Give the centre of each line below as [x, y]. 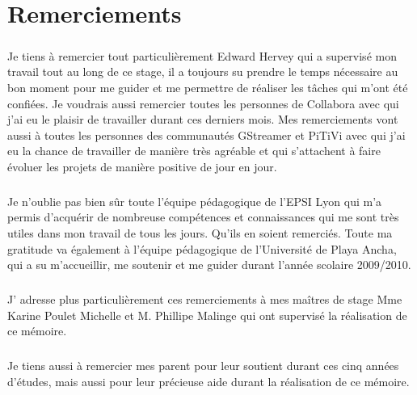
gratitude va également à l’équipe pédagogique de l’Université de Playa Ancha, [202, 248]
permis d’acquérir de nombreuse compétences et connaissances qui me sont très [203, 217]
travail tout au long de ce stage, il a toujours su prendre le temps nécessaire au [203, 71]
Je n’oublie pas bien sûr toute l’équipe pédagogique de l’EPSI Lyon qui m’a [195, 201]
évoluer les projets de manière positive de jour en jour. [142, 166]
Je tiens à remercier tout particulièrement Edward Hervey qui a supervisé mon [202, 55]
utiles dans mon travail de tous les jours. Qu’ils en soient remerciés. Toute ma [200, 233]
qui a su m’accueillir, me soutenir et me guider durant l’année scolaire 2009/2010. [209, 265]
